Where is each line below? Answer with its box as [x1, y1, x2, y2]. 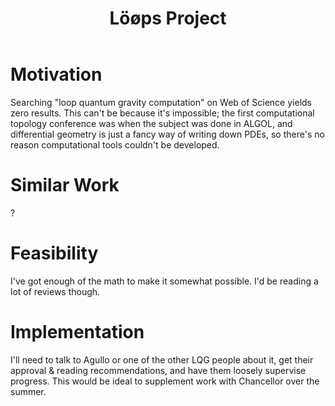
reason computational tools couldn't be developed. [10, 138, 220, 151]
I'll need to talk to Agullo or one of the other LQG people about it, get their [10, 353, 314, 366]
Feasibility [10, 242, 99, 265]
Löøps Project [109, 7, 227, 30]
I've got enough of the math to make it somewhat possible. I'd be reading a [10, 275, 319, 287]
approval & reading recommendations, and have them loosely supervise [10, 364, 307, 376]
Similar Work [10, 174, 120, 197]
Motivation [10, 63, 103, 86]
